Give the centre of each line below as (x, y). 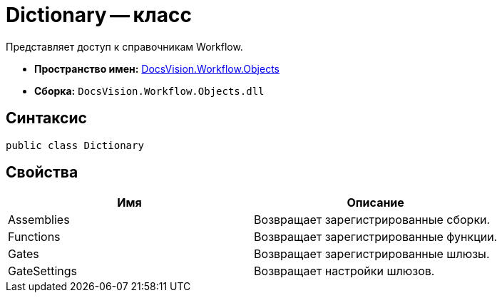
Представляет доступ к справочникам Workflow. (124, 46)
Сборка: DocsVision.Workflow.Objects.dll (149, 91)
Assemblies (39, 220)
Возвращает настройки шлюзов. (344, 271)
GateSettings (42, 271)
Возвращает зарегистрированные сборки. (372, 220)
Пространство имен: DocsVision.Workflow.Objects (157, 68)
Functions (34, 237)
